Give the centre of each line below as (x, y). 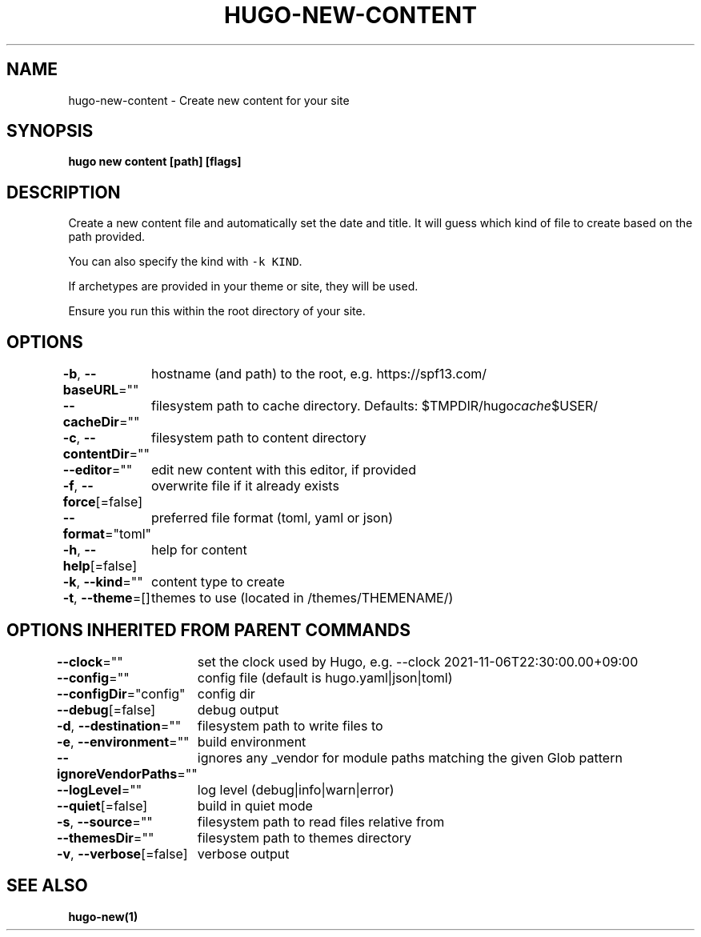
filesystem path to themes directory (304, 837)
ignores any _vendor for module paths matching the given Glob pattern (410, 757)
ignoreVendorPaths (117, 773)
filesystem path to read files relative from (321, 821)
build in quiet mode (255, 805)
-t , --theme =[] (106, 598)
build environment (252, 741)
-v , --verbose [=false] (122, 853)
